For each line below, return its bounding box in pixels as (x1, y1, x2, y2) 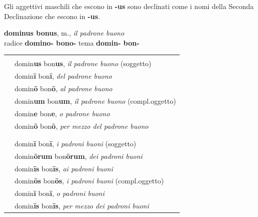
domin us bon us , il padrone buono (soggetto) (15, 58, 152, 69)
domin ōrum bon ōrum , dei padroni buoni (15, 150, 143, 161)
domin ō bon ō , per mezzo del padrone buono (15, 120, 149, 131)
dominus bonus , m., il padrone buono (4, 28, 124, 38)
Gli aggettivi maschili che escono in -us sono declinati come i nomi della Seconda (4, 1, 254, 11)
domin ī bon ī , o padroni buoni (15, 188, 104, 198)
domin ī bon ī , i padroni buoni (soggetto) (15, 138, 137, 148)
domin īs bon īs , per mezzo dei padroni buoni (15, 200, 149, 211)
